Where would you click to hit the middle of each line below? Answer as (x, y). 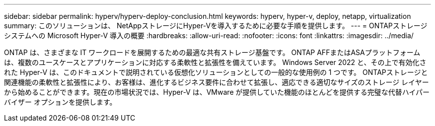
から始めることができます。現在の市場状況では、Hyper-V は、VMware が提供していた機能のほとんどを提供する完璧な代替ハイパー (217, 92)
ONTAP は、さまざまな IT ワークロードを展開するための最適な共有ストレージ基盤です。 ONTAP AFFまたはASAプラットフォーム (212, 52)
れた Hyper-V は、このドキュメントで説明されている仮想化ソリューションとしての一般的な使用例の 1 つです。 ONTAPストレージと (216, 72)
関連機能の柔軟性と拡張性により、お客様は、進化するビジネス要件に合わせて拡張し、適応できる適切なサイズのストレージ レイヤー (217, 82)
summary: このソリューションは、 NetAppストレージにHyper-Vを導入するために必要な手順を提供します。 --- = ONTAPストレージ (216, 26)
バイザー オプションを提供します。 (60, 102)
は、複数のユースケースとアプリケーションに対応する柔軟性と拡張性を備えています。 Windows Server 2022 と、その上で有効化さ (215, 62)
